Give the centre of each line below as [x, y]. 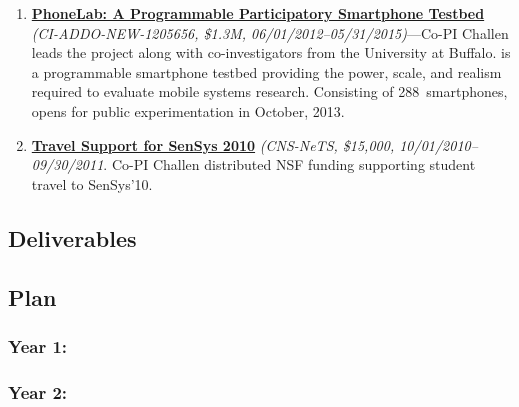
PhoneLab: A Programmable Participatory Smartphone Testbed [258, 13]
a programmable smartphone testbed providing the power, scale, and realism [266, 71]
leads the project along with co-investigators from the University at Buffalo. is [271, 52]
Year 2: [38, 391]
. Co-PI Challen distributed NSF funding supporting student [289, 164]
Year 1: [38, 345]
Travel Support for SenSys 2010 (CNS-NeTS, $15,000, [213, 144]
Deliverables [72, 237]
